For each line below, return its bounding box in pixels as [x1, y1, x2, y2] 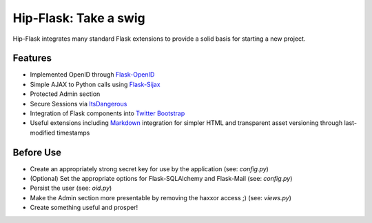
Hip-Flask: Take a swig [12, 10, 145, 26]
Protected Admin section [30, 90, 101, 98]
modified [30, 128, 55, 137]
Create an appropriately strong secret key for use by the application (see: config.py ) [30, 164, 269, 173]
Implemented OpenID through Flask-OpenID [30, 70, 155, 79]
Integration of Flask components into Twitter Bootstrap [30, 109, 185, 117]
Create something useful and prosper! [30, 204, 138, 212]
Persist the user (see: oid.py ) [30, 184, 112, 193]
